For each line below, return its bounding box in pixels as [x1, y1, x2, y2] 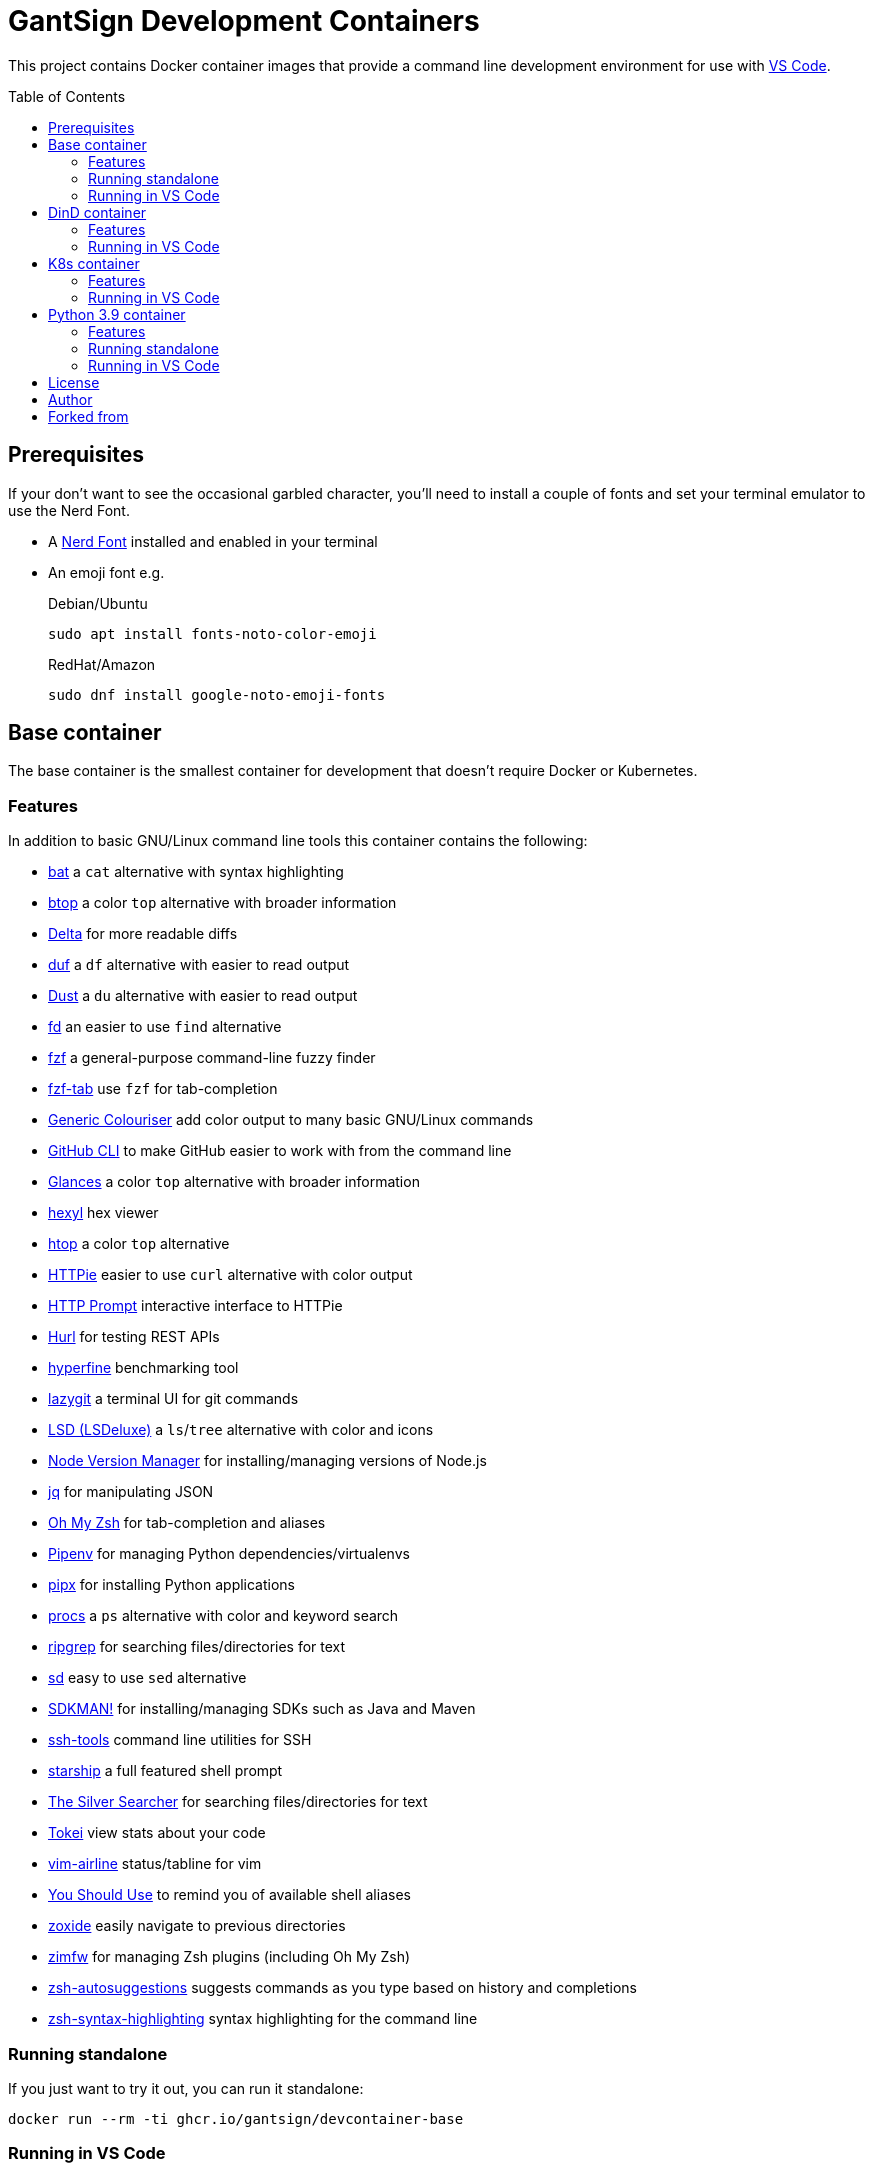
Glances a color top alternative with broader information [48, 1173, 420, 1191]
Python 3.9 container [48, 305, 186, 323]
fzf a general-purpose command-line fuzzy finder [48, 1049, 376, 1067]
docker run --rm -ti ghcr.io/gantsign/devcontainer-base [8, 2110, 464, 2127]
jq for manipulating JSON [48, 1483, 214, 1501]
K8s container [48, 254, 140, 272]
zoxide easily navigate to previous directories [48, 1917, 346, 1935]
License [48, 373, 100, 391]
